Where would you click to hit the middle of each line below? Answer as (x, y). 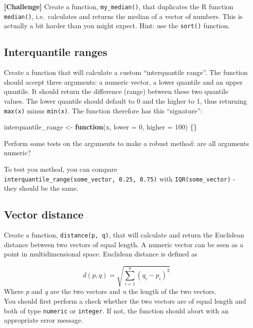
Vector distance (44, 214)
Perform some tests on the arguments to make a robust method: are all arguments (126, 143)
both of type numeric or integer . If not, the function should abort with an (116, 310)
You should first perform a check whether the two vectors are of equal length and (125, 301)
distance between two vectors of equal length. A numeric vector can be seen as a (124, 244)
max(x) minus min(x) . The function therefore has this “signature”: (103, 110)
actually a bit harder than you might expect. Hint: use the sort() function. (117, 26)
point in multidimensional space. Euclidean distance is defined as (101, 254)
